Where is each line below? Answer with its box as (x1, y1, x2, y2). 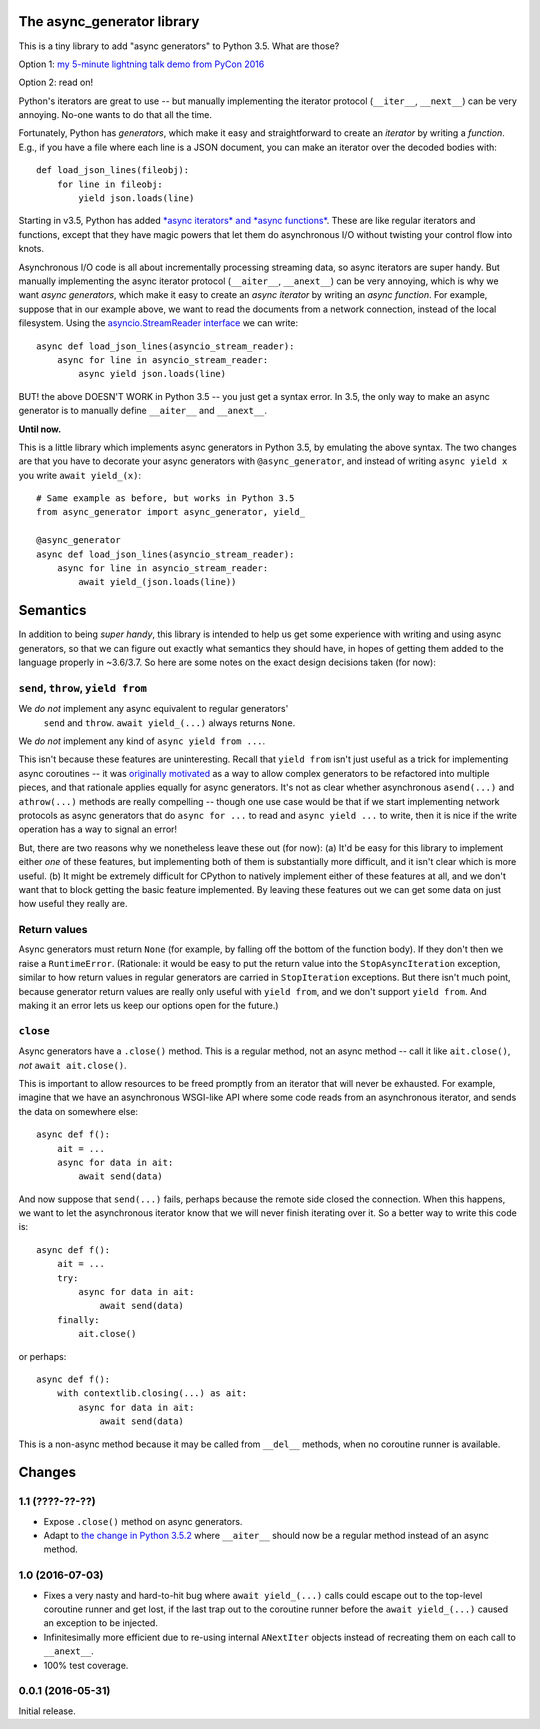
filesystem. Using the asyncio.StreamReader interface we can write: (18, 317, 299, 329)
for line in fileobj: (56, 178, 164, 190)
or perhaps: (18, 1350, 67, 1362)
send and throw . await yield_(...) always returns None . (43, 716, 296, 729)
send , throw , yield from (18, 681, 147, 695)
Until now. (18, 423, 62, 435)
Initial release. (18, 1705, 76, 1717)
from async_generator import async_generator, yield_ (36, 506, 305, 518)
